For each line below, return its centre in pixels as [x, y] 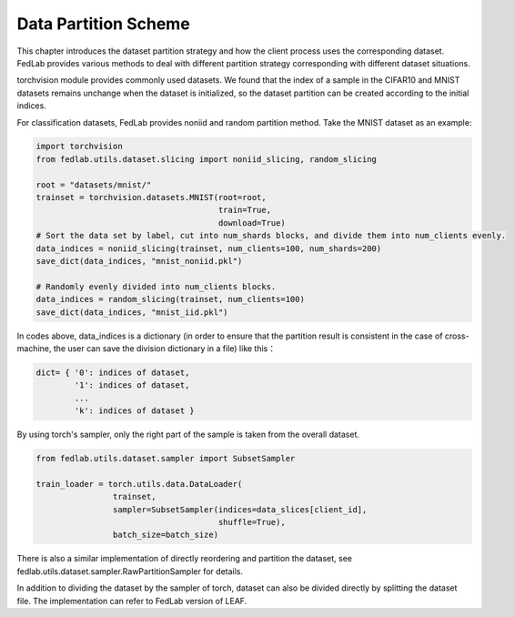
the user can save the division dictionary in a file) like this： [165, 348]
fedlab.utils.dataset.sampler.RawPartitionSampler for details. [130, 571]
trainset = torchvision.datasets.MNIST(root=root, [151, 197]
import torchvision [79, 147]
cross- [457, 336]
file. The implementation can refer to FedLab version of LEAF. [132, 601]
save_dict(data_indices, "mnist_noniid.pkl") [139, 261]
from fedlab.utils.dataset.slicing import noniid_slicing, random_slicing [207, 159]
